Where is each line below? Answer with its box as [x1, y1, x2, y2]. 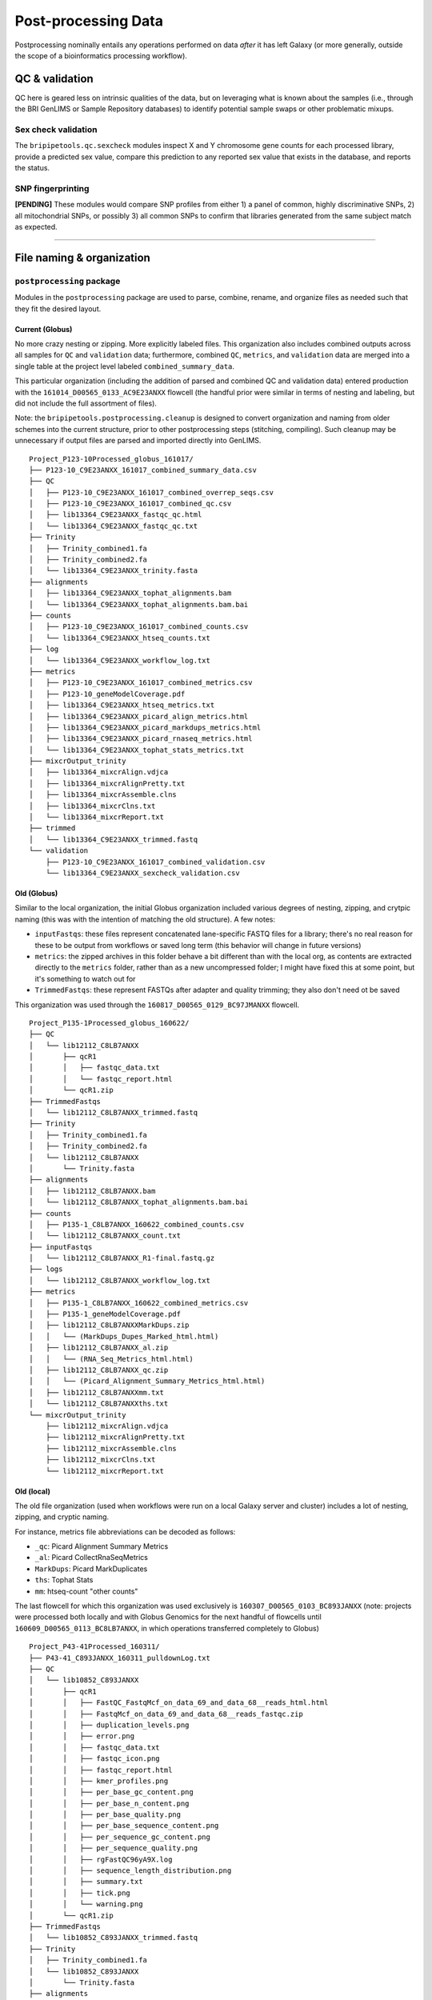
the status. [14, 163, 50, 173]
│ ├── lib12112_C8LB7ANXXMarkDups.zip [29, 1321, 190, 1330]
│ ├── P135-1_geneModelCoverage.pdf [29, 1310, 182, 1319]
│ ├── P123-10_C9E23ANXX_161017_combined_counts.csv [29, 622, 249, 631]
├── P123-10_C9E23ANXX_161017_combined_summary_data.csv [29, 465, 258, 474]
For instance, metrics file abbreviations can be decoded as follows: [14, 1526, 236, 1536]
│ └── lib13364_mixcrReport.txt [29, 813, 164, 822]
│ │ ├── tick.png [29, 1888, 131, 1898]
